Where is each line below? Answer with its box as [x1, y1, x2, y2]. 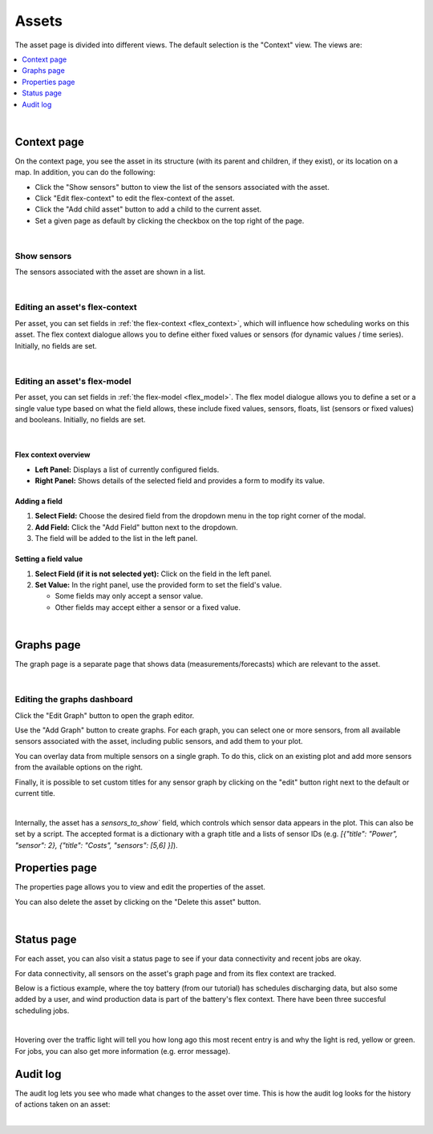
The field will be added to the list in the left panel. [34, 534, 198, 543]
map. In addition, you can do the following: [14, 167, 156, 177]
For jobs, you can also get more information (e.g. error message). [14, 1046, 231, 1055]
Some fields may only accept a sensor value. [55, 591, 204, 601]
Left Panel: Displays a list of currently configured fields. [34, 465, 220, 474]
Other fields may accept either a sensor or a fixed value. [55, 602, 241, 612]
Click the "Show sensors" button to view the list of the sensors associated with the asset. [34, 182, 330, 192]
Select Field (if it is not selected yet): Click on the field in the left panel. [34, 569, 272, 579]
